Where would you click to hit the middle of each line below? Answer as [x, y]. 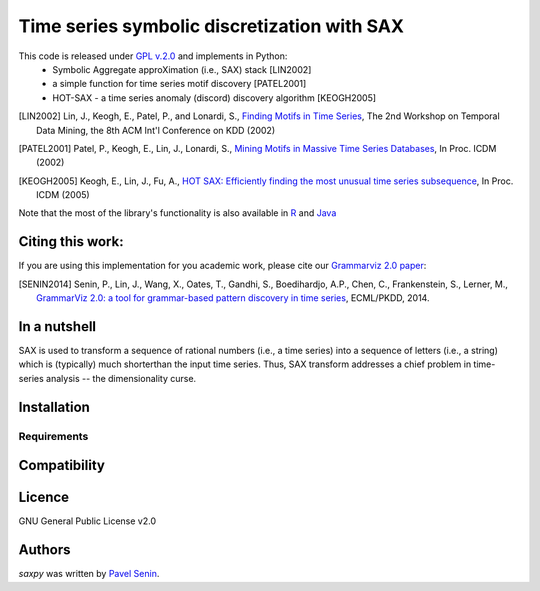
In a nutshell [57, 326]
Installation [54, 406]
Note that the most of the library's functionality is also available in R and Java [177, 213]
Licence [44, 497]
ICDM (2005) [63, 195]
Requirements [53, 436]
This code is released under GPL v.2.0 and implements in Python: [153, 56]
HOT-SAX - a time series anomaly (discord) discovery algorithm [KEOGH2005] [214, 97]
